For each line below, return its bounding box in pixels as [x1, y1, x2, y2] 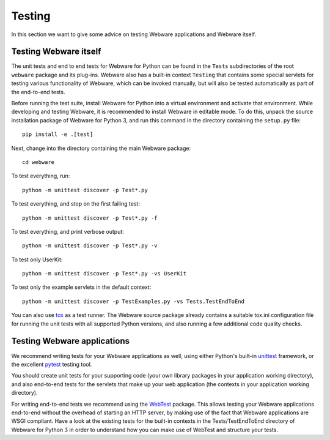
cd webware [22, 158, 55, 165]
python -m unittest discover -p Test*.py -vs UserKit [22, 270, 186, 277]
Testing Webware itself [11, 47, 101, 57]
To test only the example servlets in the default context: [11, 283, 152, 291]
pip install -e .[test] [22, 131, 94, 138]
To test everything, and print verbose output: [11, 228, 125, 235]
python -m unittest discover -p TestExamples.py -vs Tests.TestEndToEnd [22, 297, 244, 305]
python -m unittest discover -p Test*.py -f [22, 214, 158, 222]
